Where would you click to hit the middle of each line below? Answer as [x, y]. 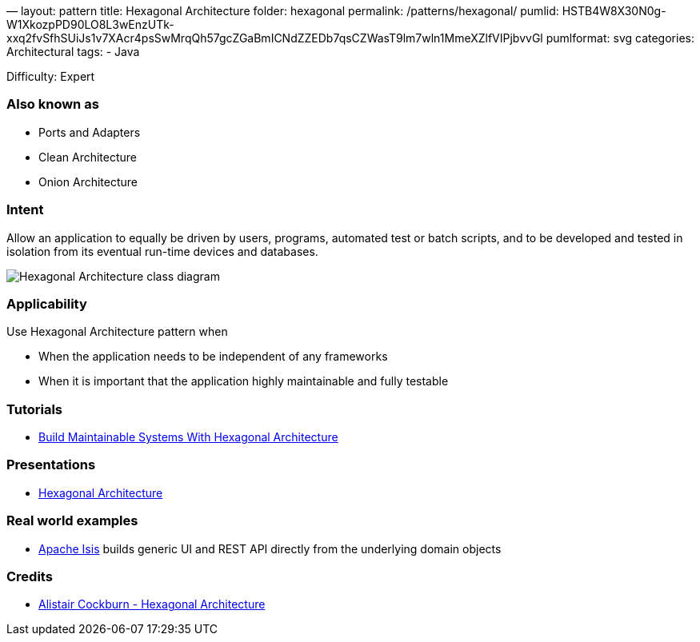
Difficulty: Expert [51, 76]
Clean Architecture [88, 157]
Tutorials [35, 409]
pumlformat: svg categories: [620, 38]
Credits [30, 576]
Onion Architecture [88, 181]
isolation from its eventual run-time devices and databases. [162, 251]
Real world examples [72, 521]
